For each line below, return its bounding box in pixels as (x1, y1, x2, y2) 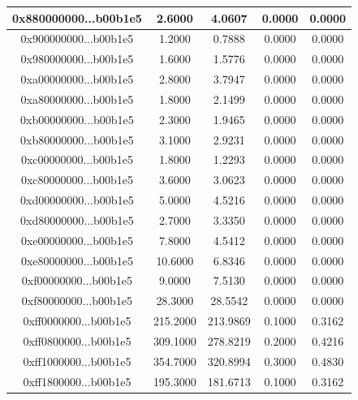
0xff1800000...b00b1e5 (23, 372, 132, 389)
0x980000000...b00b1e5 (20, 50, 134, 67)
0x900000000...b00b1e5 (20, 30, 134, 47)
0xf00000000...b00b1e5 (21, 272, 132, 289)
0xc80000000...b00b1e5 (20, 171, 133, 188)
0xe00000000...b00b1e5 (20, 231, 133, 248)
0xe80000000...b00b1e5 (20, 252, 133, 269)
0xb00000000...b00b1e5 (20, 110, 134, 127)
